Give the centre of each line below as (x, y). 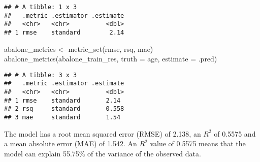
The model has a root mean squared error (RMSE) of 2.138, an (103, 133)
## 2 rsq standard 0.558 (64, 109)
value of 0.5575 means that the (198, 143)
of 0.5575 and (235, 133)
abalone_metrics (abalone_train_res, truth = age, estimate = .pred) (111, 59)
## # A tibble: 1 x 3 (41, 7)
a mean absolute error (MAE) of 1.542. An (71, 143)
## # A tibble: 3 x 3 (41, 75)
